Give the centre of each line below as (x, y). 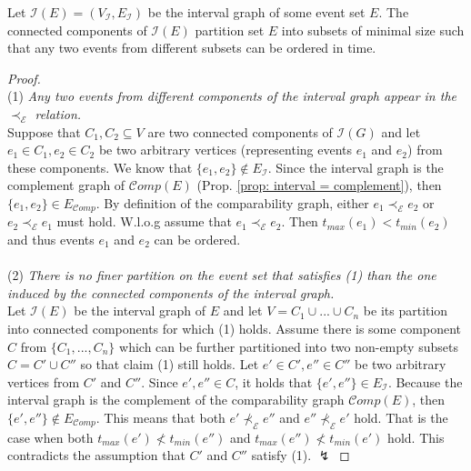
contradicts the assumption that (96, 455)
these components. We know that (100, 167)
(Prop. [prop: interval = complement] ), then (319, 185)
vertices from (44, 381)
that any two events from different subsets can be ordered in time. (192, 48)
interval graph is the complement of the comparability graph (176, 400)
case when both (50, 437)
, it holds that (274, 381)
